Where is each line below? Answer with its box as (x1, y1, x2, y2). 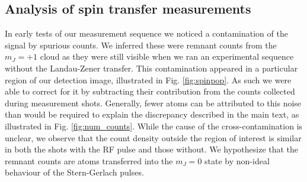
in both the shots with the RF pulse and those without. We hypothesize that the (5, 143, 299, 155)
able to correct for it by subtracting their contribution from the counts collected (5, 85, 295, 97)
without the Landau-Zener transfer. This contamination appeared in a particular (5, 61, 298, 74)
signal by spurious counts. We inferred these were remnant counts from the (5, 38, 277, 51)
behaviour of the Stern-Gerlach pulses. (5, 166, 144, 178)
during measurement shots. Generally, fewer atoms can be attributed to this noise (5, 96, 302, 109)
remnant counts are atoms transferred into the (5, 154, 173, 167)
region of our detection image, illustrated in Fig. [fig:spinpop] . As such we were (5, 73, 292, 86)
